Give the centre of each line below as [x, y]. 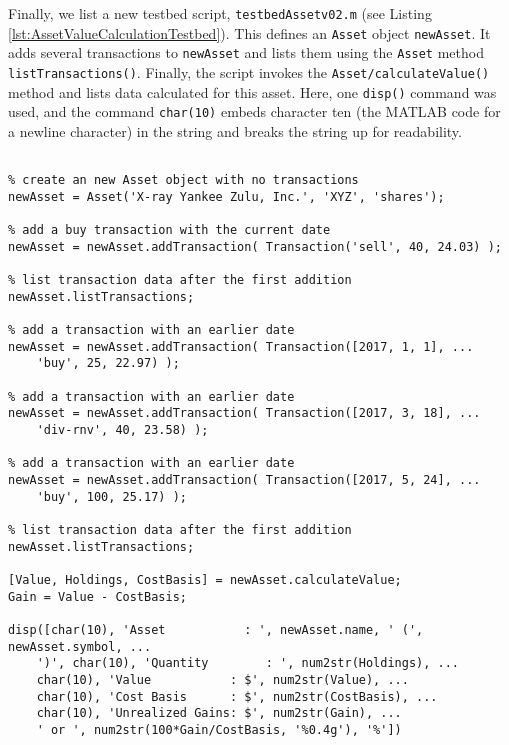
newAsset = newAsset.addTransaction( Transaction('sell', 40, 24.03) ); [255, 246]
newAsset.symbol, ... [80, 646]
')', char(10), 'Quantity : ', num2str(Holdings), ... [248, 663]
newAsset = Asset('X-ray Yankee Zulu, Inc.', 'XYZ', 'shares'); [226, 196]
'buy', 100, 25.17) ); [111, 496]
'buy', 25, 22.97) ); [108, 363]
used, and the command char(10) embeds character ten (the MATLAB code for [254, 111]
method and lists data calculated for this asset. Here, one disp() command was [252, 91]
